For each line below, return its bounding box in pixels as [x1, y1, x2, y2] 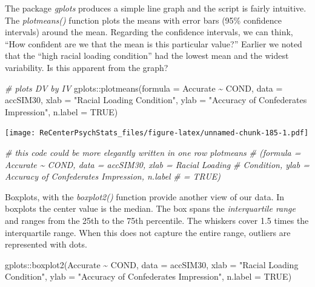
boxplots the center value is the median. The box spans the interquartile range [5, 202, 296, 215]
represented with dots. [5, 238, 87, 251]
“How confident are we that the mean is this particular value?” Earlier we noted [5, 37, 302, 50]
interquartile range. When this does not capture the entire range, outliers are [5, 226, 291, 238]
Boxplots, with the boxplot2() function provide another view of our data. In [5, 190, 285, 203]
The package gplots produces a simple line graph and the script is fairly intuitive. [5, 2, 307, 14]
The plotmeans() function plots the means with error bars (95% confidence [5, 13, 282, 26]
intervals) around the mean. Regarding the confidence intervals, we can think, [5, 25, 293, 38]
